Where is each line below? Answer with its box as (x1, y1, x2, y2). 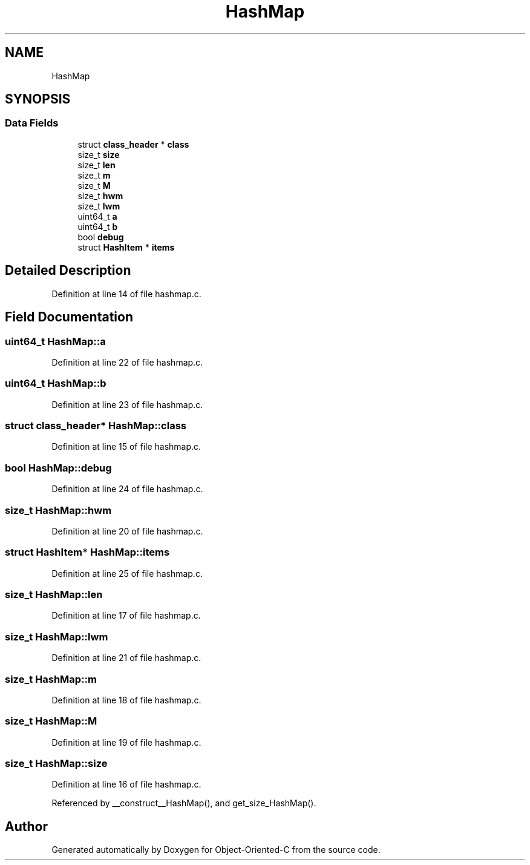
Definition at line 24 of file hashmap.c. (51, 484, 203, 495)
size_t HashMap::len (5, 588, 103, 600)
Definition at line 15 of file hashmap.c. (51, 441, 201, 452)
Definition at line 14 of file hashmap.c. (51, 288, 201, 299)
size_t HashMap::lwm (5, 630, 108, 643)
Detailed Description (5, 263, 131, 278)
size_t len (77, 159, 116, 170)
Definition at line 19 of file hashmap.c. (51, 737, 201, 748)
